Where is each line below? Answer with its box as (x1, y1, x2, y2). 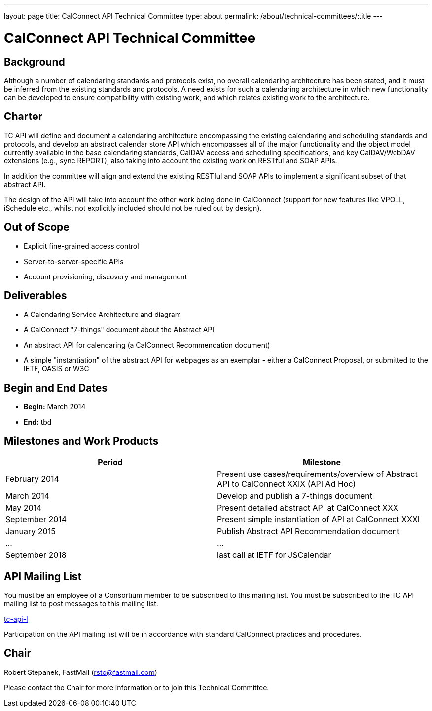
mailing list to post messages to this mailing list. (4, 599, 158, 608)
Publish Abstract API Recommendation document (217, 526, 400, 537)
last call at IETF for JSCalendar (217, 550, 331, 560)
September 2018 (5, 550, 67, 560)
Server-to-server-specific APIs (24, 257, 124, 266)
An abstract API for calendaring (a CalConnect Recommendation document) (24, 341, 270, 350)
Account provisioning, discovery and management (24, 272, 187, 281)
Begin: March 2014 (24, 402, 86, 411)
